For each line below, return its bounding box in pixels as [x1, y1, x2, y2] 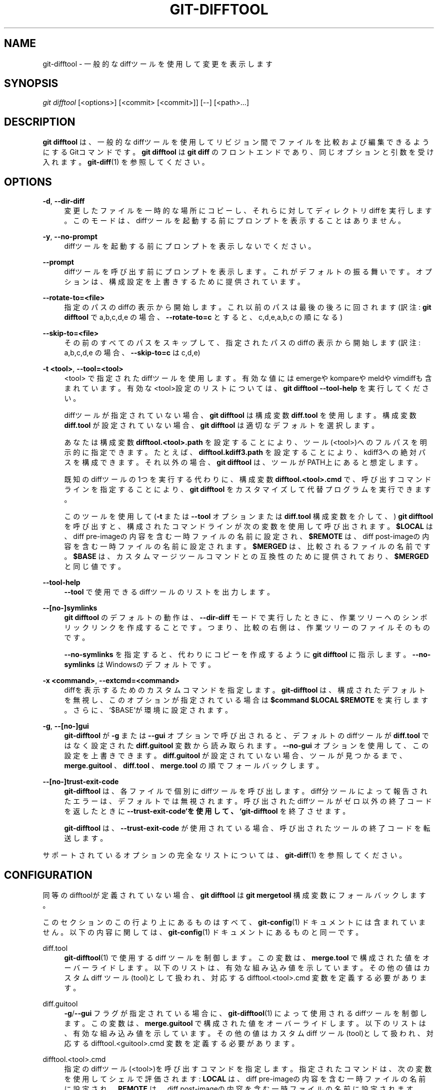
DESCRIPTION [4, 115, 75, 128]
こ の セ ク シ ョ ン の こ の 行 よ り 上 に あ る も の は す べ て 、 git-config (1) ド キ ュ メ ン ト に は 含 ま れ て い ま [42, 917, 425, 926]
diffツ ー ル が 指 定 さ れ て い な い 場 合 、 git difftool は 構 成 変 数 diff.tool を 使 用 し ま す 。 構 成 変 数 [64, 411, 416, 420]
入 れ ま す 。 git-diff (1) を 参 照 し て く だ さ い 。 [42, 158, 209, 167]
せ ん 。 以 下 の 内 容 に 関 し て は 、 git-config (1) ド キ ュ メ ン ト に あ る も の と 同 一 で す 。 [42, 927, 363, 936]
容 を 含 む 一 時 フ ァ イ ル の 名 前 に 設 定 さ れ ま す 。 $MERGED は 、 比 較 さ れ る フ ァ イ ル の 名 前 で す [64, 542, 431, 551]
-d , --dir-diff [42, 197, 85, 206]
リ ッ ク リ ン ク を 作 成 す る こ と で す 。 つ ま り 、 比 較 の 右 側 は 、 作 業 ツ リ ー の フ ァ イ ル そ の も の [64, 623, 430, 632]
